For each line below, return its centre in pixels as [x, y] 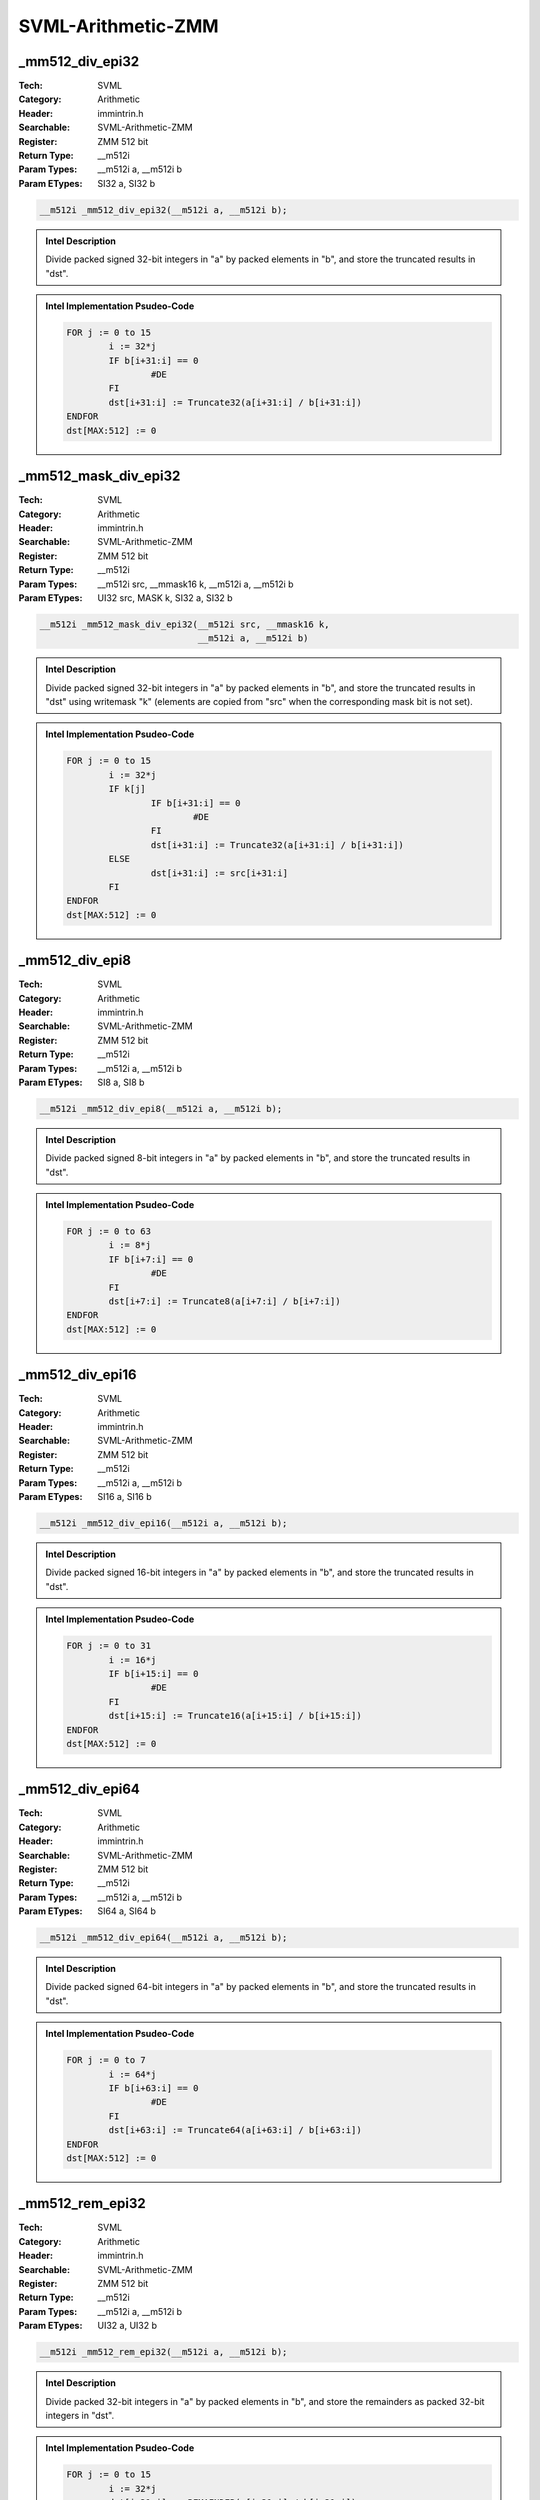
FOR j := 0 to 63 [109, 1231]
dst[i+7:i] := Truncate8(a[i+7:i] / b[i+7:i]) [224, 1301]
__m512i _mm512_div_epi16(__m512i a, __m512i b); [163, 1523]
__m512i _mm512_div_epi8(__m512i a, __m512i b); [161, 1108]
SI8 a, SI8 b [121, 1082]
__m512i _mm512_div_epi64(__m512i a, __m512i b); [163, 1938]
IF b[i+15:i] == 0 [153, 1673]
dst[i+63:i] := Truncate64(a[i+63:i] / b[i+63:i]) [235, 2130]
